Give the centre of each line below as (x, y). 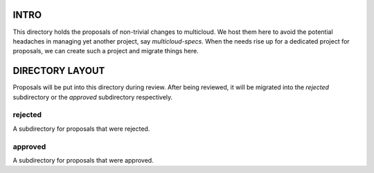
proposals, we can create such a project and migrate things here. (106, 51)
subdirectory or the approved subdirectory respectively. (93, 97)
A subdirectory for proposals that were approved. (83, 160)
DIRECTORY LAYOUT (59, 71)
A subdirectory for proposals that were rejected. (81, 129)
